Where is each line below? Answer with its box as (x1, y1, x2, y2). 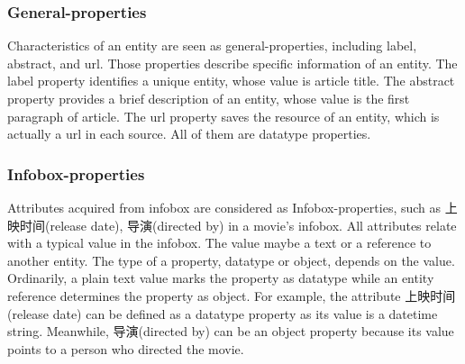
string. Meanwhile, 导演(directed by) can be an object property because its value (7, 322, 454, 341)
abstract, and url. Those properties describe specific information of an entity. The (7, 53, 458, 72)
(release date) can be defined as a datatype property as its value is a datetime (7, 304, 438, 323)
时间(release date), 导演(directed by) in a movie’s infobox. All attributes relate (19, 215, 457, 234)
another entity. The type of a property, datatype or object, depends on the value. (7, 250, 455, 269)
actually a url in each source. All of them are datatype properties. (7, 124, 371, 143)
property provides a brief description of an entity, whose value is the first (7, 89, 410, 107)
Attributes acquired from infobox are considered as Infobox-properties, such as (7, 198, 442, 216)
